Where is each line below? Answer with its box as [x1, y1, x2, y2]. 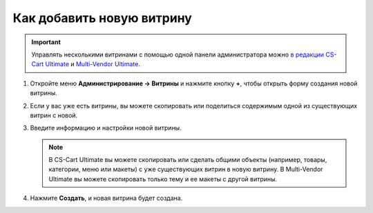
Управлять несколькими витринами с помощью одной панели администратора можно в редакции [31, 50, 325, 59]
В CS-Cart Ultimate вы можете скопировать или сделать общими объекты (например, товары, [48, 156, 327, 164]
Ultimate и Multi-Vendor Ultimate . [45, 60, 141, 68]
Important [31, 38, 61, 46]
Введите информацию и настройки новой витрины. [30, 124, 182, 132]
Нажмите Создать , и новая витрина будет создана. [30, 194, 183, 203]
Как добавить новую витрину [12, 10, 193, 26]
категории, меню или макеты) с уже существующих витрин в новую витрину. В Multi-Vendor [48, 165, 323, 174]
